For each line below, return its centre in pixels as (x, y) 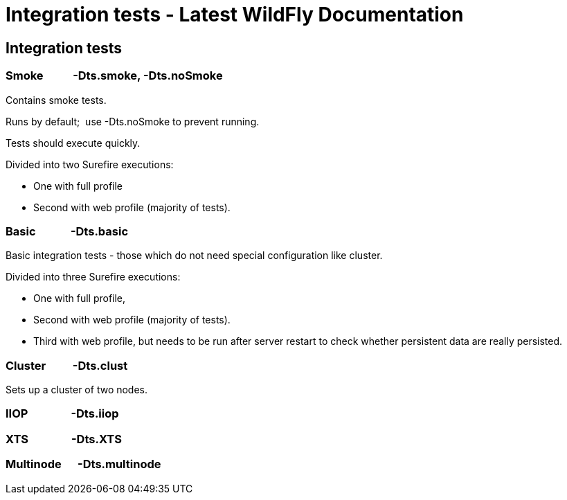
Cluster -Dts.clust (67, 365)
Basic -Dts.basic (67, 231)
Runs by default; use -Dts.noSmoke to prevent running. (133, 121)
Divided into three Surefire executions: (93, 277)
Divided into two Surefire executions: (90, 164)
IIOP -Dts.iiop (62, 414)
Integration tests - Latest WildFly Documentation (235, 15)
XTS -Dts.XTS (64, 439)
